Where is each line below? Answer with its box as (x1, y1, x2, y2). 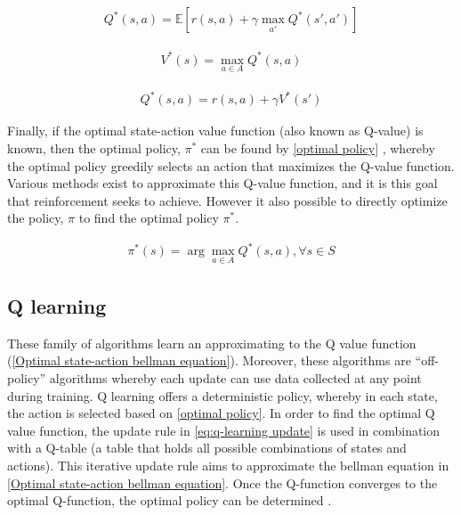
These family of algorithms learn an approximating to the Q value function (7, 333, 417, 352)
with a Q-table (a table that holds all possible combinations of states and (7, 438, 407, 457)
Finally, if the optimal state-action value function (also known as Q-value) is (7, 121, 424, 140)
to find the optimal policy (78, 208, 219, 227)
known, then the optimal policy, (7, 138, 181, 157)
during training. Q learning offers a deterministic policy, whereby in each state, (7, 386, 438, 405)
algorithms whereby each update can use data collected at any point (49, 369, 422, 388)
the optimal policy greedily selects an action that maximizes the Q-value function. (7, 156, 455, 175)
